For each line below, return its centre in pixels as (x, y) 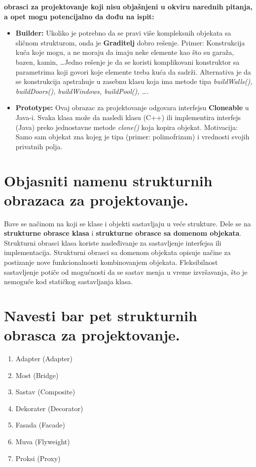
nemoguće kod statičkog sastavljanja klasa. (69, 281)
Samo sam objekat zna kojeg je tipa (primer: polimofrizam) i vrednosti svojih (132, 137)
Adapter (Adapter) (44, 359)
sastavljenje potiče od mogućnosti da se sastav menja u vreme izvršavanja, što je (126, 272)
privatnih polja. (39, 146)
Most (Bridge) (37, 375)
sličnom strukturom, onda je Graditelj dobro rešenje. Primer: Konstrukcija (130, 42)
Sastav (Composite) (45, 392)
